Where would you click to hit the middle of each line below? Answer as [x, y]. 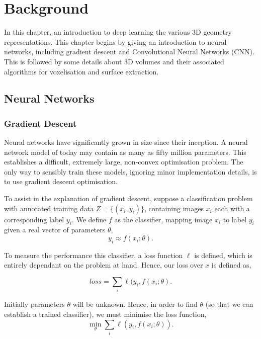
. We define [89, 219]
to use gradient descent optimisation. [61, 181]
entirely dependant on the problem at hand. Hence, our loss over [104, 265]
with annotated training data [49, 208]
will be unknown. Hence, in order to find [135, 304]
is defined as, [231, 265]
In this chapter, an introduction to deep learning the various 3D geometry [118, 32]
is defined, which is [223, 255]
